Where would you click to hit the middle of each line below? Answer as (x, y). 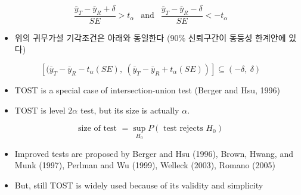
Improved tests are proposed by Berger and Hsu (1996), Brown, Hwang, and (154, 153)
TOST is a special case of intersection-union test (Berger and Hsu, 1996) (148, 90)
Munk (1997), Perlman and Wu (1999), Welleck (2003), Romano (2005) (145, 165)
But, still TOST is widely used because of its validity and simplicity (139, 185)
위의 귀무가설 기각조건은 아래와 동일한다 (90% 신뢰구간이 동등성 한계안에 (150, 37)
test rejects (183, 129)
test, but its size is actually (130, 110)
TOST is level (40, 110)
